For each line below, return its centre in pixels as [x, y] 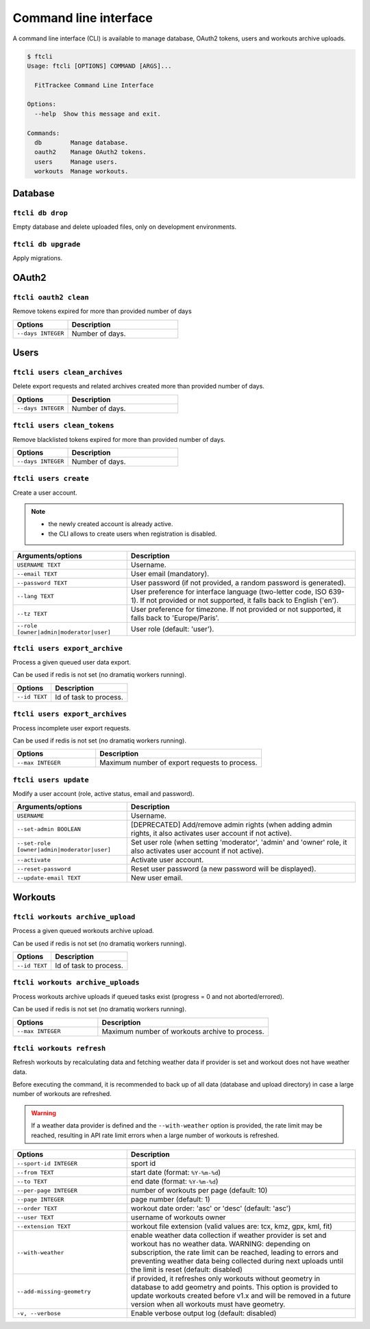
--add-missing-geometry [54, 1291]
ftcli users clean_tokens [63, 426]
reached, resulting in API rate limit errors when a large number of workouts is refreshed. [155, 1135]
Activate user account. [167, 860]
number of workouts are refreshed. [62, 1094]
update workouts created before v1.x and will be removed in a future [241, 1296]
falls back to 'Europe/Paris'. [175, 618]
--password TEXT [42, 583]
